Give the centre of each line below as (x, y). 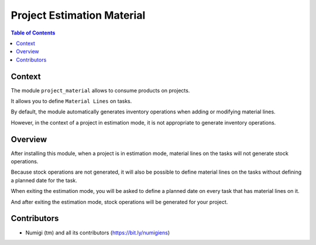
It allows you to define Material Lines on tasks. (71, 101)
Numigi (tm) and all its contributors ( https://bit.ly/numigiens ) (98, 232)
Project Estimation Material (78, 15)
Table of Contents (33, 33)
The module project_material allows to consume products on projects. (100, 90)
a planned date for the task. (44, 180)
